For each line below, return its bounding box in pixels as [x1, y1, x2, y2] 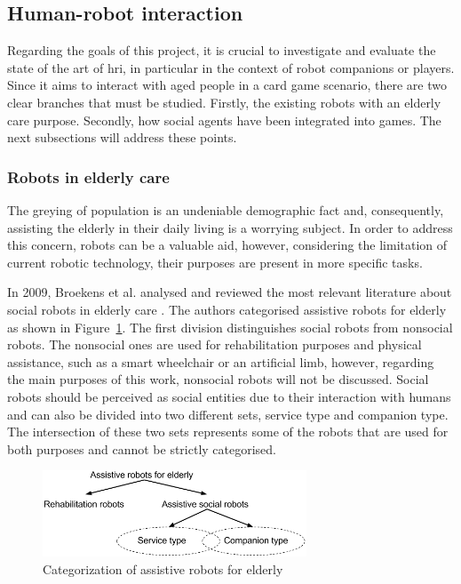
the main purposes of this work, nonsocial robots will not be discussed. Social [7, 370, 429, 388]
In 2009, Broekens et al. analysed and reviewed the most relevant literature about [7, 283, 452, 301]
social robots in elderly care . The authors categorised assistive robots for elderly [7, 300, 447, 318]
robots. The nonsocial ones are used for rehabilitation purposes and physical [7, 335, 422, 354]
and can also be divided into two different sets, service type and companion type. [7, 404, 449, 423]
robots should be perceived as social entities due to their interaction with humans [7, 387, 451, 405]
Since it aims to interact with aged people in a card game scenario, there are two [7, 76, 447, 94]
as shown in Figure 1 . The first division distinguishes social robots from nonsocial [7, 317, 453, 336]
